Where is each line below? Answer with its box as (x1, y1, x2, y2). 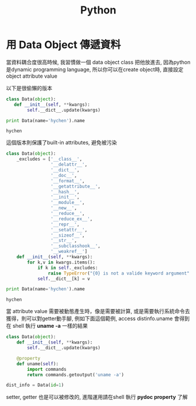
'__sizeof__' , (50, 232, 85, 238)
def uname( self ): (16, 360, 59, 367)
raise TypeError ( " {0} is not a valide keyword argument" (47, 270, 190, 276)
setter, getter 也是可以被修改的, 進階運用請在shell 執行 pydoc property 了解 (6, 394, 188, 401)
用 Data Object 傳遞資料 (6, 39, 121, 51)
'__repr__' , (50, 221, 80, 227)
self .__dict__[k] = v (37, 276, 91, 282)
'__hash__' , (50, 189, 80, 195)
